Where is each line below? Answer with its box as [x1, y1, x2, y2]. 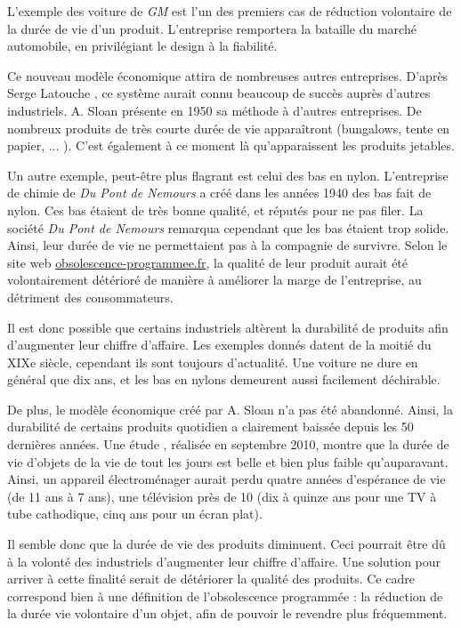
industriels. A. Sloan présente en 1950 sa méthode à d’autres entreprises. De [7, 101, 422, 119]
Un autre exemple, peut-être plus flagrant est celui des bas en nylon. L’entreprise [7, 165, 449, 184]
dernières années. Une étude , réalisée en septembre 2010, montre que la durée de [7, 435, 449, 454]
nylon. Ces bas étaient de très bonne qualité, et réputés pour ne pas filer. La [7, 200, 424, 219]
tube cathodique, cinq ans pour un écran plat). [7, 504, 263, 523]
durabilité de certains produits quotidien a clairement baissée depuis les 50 [7, 417, 414, 436]
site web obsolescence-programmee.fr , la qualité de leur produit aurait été [7, 253, 408, 271]
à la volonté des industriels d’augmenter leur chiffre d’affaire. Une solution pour [7, 552, 441, 570]
